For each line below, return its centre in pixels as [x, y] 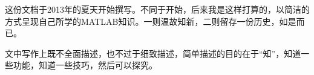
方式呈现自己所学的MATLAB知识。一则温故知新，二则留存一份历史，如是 [151, 21]
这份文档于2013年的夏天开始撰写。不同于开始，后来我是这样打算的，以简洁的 [157, 9]
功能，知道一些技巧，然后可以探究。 [85, 65]
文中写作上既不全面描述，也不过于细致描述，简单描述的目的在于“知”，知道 [153, 53]
